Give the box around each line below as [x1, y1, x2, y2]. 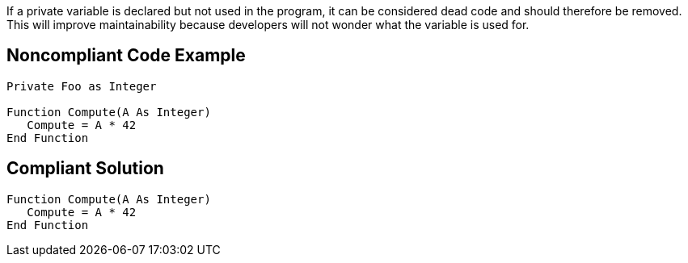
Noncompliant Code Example [6, 45, 246, 66]
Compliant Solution [6, 158, 164, 179]
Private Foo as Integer [6, 79, 157, 93]
